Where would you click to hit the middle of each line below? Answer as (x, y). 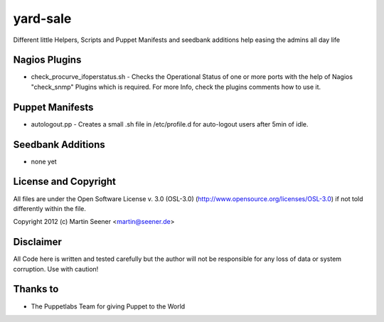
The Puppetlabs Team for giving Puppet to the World (108, 306)
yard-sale (42, 18)
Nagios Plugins (47, 60)
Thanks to (36, 289)
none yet (44, 161)
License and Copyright (65, 182)
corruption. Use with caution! (56, 269)
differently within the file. (50, 208)
